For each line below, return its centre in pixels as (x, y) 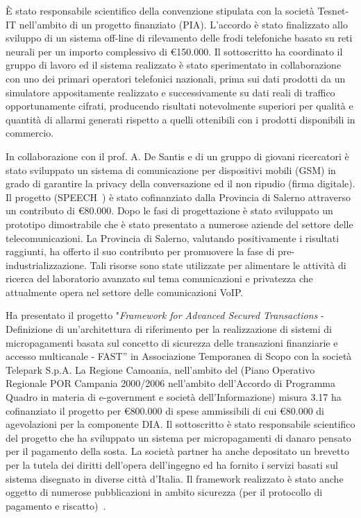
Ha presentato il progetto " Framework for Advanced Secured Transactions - (165, 315)
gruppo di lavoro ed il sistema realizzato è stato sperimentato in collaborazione (174, 65)
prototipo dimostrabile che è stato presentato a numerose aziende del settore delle (179, 224)
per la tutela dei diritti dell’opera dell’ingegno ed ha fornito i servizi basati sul (172, 465)
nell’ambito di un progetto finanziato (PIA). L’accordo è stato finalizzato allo (183, 24)
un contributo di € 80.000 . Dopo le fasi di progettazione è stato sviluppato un (169, 210)
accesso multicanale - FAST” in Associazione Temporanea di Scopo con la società (179, 356)
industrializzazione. (46, 265)
